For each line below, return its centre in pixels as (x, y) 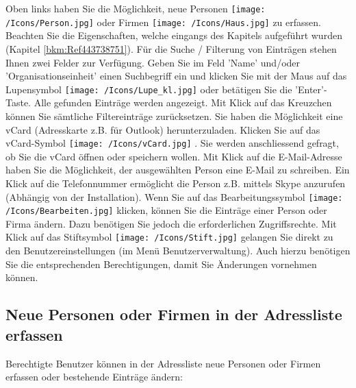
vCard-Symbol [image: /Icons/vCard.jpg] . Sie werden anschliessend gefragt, (172, 143)
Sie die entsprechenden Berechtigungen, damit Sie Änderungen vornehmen (161, 264)
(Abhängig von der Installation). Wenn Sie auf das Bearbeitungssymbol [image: (174, 196)
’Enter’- (311, 89)
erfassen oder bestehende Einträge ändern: (94, 377)
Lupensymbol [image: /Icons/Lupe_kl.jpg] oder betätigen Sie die (149, 89)
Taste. (18, 102)
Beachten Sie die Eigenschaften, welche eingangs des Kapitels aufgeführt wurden (174, 35)
